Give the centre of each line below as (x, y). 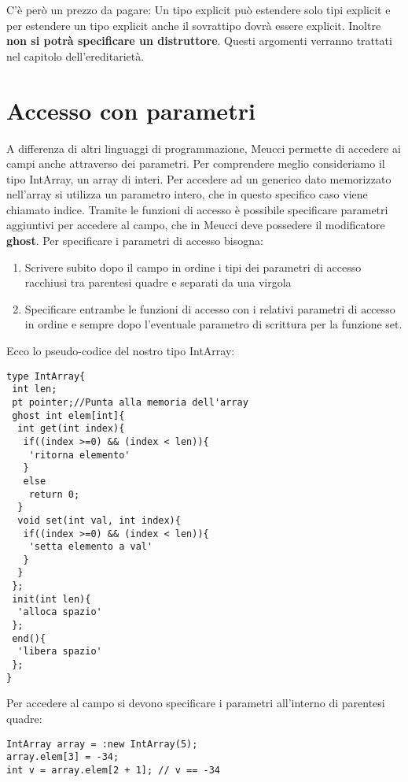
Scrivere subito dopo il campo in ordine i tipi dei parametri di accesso (193, 267)
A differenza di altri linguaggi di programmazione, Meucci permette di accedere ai (204, 148)
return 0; (54, 494)
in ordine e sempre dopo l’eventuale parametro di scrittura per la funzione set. (213, 324)
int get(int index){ (71, 429)
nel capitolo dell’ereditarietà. (75, 56)
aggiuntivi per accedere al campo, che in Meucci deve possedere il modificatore (196, 225)
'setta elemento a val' (91, 547)
